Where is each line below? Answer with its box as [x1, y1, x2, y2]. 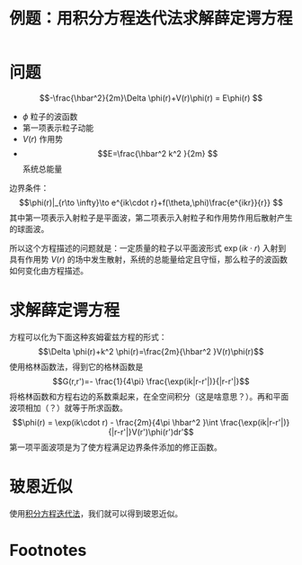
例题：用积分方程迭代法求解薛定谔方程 [9, 8, 294, 29]
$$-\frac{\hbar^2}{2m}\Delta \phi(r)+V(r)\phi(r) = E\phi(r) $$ [39, 92, 263, 103]
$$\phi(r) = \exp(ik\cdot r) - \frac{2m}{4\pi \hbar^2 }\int [12, 417, 218, 427]
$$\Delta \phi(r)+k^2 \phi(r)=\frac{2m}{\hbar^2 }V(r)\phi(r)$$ [38, 345, 264, 356]
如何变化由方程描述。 [9, 265, 88, 275]
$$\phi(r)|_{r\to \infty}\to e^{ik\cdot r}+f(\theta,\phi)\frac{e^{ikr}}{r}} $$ [19, 197, 283, 208]
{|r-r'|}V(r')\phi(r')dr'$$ [107, 426, 195, 437]
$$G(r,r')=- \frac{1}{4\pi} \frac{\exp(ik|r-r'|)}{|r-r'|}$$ [52, 375, 250, 387]
